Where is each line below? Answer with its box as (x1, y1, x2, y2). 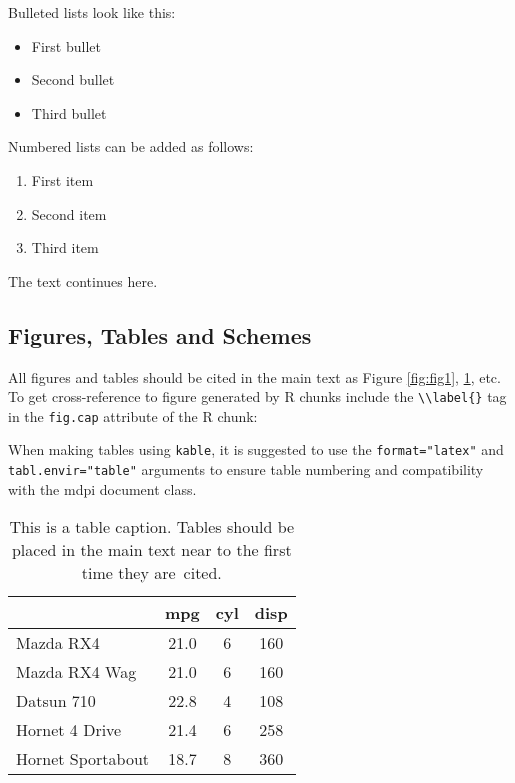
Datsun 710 (16, 689, 96, 713)
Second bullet (31, 69, 115, 90)
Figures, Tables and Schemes (8, 319, 312, 350)
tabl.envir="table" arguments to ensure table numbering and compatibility (8, 459, 484, 480)
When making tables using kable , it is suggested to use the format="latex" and (8, 439, 504, 460)
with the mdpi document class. (8, 478, 197, 499)
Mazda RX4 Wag (16, 660, 137, 684)
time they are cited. (81, 561, 222, 585)
